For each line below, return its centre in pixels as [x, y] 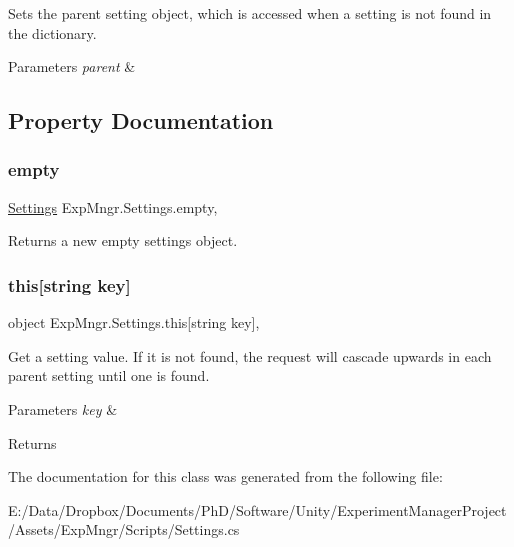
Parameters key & [63, 408]
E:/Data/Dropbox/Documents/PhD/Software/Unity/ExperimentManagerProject [257, 509]
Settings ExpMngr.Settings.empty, [113, 206]
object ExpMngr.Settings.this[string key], [134, 322]
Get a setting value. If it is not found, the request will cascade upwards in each [250, 355]
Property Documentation [141, 120]
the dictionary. [52, 32]
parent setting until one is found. [109, 375]
